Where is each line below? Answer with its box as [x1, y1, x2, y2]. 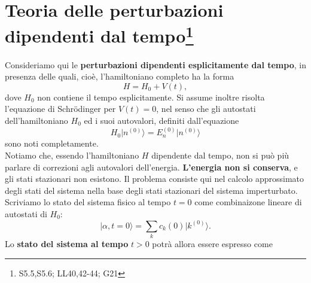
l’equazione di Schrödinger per [5, 102, 116, 115]
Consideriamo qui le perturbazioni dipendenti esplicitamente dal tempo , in [5, 58, 306, 71]
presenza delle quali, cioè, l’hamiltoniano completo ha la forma [5, 70, 234, 83]
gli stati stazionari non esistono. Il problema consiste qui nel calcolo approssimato [5, 172, 304, 185]
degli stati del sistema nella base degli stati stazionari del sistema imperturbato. [5, 184, 298, 196]
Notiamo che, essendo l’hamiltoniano [5, 148, 139, 161]
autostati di [5, 207, 47, 220]
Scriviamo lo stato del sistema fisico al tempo [5, 196, 171, 208]
